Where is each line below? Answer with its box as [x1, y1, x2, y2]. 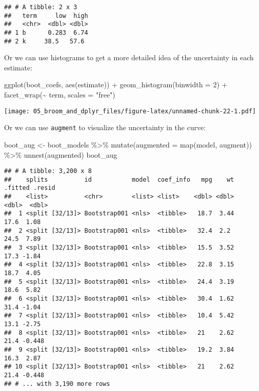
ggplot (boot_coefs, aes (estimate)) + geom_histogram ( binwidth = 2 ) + [4, 79, 227, 90]
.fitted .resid [4, 184, 56, 192]
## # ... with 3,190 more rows [4, 380, 110, 387]
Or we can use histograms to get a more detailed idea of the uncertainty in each [4, 52, 254, 63]
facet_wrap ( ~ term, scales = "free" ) [4, 89, 116, 100]
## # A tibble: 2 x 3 [4, 4, 77, 11]
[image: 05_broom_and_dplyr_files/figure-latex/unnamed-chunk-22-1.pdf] [4, 107, 256, 115]
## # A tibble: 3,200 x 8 [4, 167, 92, 175]
